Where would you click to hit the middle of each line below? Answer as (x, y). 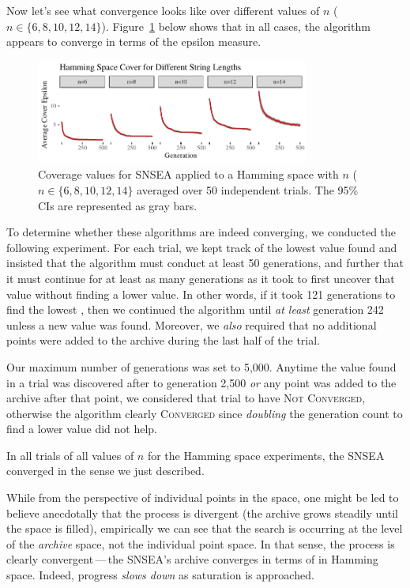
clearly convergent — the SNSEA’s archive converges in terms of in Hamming (192, 559)
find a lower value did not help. (82, 429)
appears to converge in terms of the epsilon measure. (134, 41)
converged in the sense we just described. (105, 471)
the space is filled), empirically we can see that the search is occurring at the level (205, 528)
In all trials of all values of (70, 455)
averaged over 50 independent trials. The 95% (248, 189)
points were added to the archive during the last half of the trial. (163, 340)
